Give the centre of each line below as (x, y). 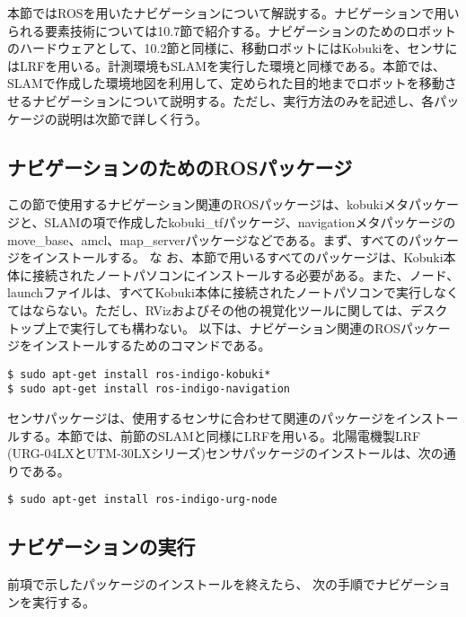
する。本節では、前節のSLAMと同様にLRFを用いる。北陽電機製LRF (220, 435)
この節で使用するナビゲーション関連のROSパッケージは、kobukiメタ (208, 204)
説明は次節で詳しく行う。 (132, 118)
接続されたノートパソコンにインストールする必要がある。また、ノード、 (246, 274)
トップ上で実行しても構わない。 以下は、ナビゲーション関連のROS (204, 327)
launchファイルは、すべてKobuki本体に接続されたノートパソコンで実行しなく (233, 292)
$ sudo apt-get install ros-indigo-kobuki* (139, 374)
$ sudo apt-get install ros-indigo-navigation (149, 389)
